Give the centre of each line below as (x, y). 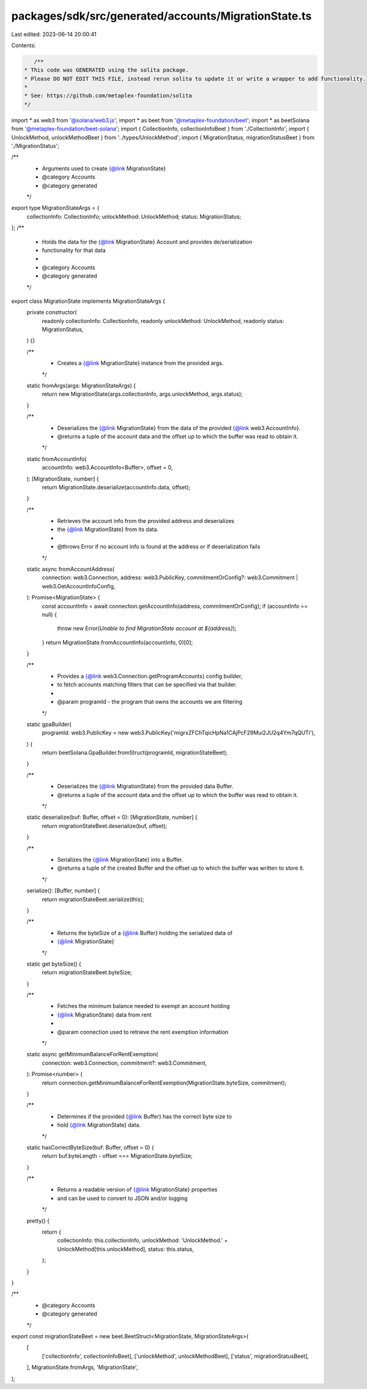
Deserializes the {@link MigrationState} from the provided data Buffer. (145, 787)
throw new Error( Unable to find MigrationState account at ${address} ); (147, 628)
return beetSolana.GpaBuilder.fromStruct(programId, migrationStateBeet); (135, 753)
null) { (50, 614)
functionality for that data (74, 250)
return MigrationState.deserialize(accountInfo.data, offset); (116, 487)
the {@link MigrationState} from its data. (108, 530)
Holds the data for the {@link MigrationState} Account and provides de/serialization (147, 242)
